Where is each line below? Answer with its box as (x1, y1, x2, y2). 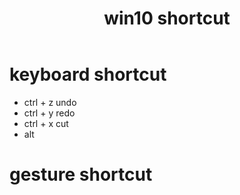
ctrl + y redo (23, 107, 76, 119)
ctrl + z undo (23, 96, 77, 108)
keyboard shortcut (9, 63, 167, 86)
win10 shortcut (103, 7, 231, 30)
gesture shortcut (9, 163, 153, 186)
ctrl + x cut (23, 117, 69, 129)
